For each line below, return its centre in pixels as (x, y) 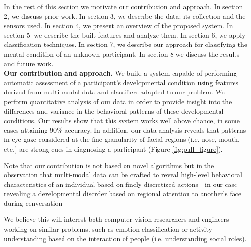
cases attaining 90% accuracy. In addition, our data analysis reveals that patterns (125, 130)
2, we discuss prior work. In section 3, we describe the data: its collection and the (125, 16)
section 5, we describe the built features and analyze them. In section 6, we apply (125, 35)
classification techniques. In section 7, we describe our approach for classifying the (125, 44)
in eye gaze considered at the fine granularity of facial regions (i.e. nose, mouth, (122, 139)
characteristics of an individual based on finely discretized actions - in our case (121, 184)
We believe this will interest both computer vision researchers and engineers (117, 219)
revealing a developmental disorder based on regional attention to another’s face (123, 193)
